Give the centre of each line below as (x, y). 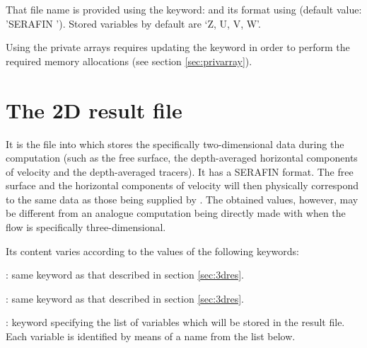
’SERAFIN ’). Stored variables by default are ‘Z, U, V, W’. (133, 23)
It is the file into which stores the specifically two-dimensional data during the (175, 144)
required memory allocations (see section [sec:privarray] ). (129, 61)
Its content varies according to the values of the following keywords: (152, 251)
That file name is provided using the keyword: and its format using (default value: (184, 9)
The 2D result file (94, 110)
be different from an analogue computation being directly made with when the (176, 213)
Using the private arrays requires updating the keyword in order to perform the (178, 47)
